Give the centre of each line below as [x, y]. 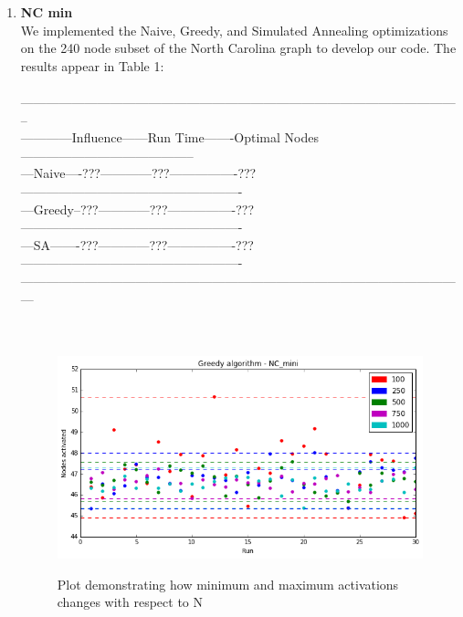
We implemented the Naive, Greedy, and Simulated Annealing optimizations [234, 30]
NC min [47, 12]
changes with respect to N [130, 602]
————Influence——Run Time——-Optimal [150, 137]
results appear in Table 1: [92, 65]
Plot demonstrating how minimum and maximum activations [228, 584]
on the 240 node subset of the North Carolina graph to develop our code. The [238, 48]
